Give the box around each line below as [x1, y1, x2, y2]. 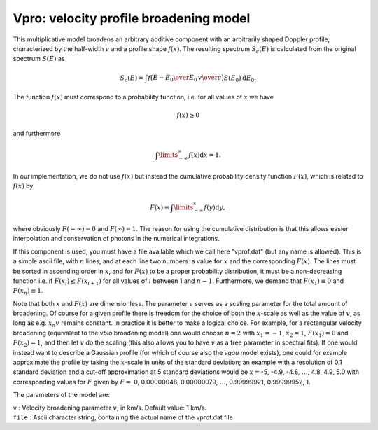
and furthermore [13, 130, 61, 138]
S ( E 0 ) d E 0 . [223, 74, 257, 83]
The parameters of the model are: [13, 391, 111, 399]
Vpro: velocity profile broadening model [13, 11, 251, 26]
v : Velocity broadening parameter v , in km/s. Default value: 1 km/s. [13, 403, 207, 412]
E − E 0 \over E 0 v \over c [153, 74, 222, 83]
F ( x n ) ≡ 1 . [13, 286, 43, 297]
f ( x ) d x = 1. [188, 151, 222, 159]
